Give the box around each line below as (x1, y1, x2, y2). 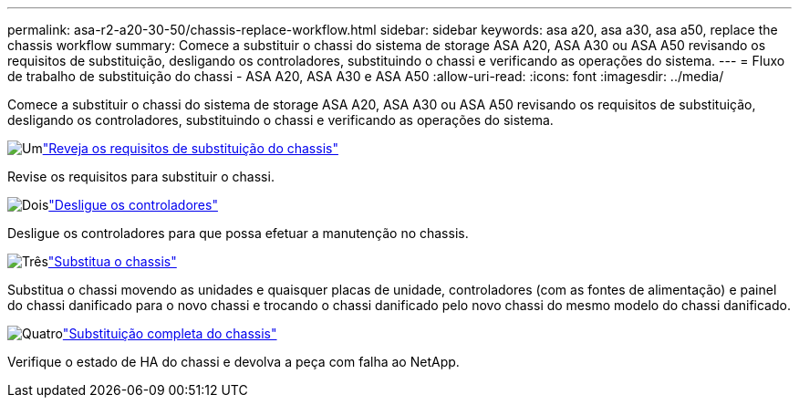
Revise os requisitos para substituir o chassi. (7, 169, 275, 184)
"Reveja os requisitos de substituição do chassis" (42, 140, 338, 156)
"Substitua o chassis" (47, 254, 177, 269)
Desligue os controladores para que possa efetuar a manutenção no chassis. (7, 225, 469, 241)
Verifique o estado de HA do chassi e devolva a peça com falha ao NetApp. (7, 354, 460, 369)
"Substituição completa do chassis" (62, 326, 277, 341)
